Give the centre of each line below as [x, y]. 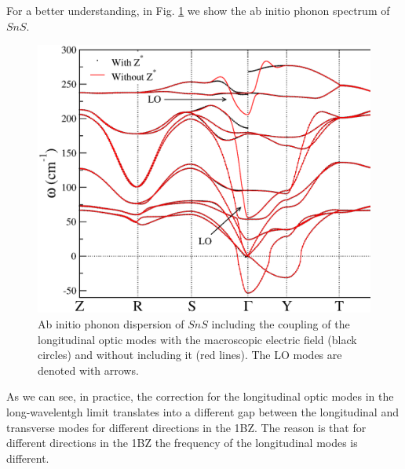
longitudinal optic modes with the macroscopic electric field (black [197, 339]
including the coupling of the [281, 323]
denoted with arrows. [88, 370]
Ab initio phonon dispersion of [111, 323]
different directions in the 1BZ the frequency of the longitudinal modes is [182, 443]
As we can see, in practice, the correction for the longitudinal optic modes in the [200, 396]
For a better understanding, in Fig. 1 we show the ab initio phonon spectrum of [198, 10]
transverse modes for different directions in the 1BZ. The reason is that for [186, 427]
